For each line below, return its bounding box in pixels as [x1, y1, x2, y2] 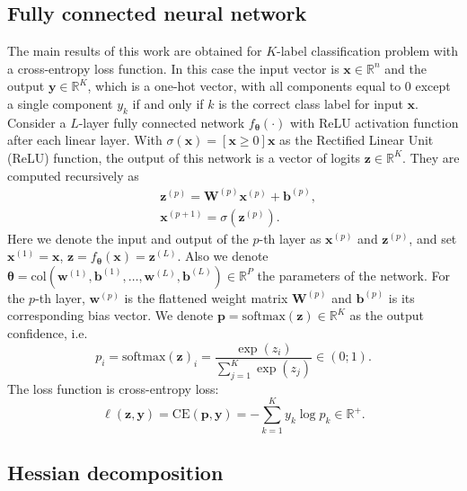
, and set [409, 228, 457, 247]
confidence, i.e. [7, 324, 88, 343]
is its [388, 288, 415, 307]
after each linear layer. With [7, 130, 163, 149]
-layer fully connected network [78, 112, 245, 131]
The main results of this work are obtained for [7, 41, 262, 60]
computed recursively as [7, 165, 139, 184]
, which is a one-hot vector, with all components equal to [87, 76, 401, 95]
